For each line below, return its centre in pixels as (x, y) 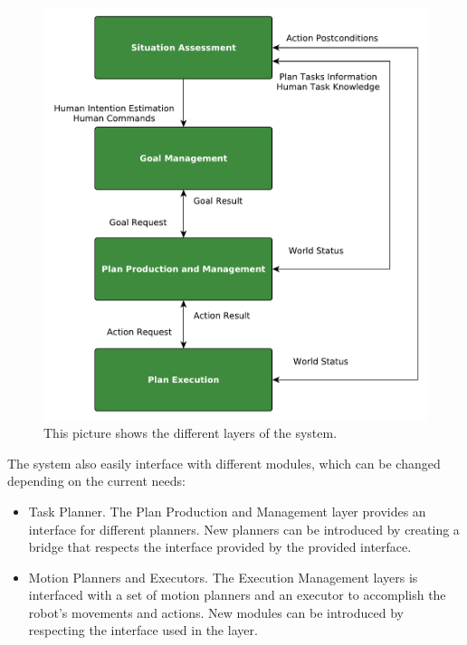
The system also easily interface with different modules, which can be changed (224, 463)
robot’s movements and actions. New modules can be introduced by (216, 612)
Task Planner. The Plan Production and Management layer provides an (227, 511)
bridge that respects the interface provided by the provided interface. (220, 547)
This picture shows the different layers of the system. (191, 433)
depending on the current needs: (96, 481)
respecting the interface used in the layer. (143, 630)
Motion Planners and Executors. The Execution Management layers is (223, 577)
